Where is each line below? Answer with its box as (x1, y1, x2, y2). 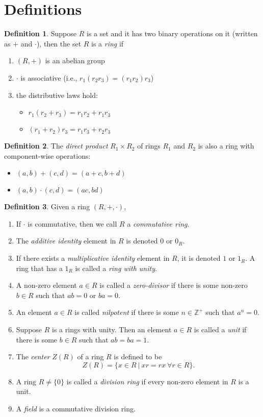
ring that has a (16, 262, 63, 273)
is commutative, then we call (28, 218, 117, 229)
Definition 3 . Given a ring (4, 201, 90, 212)
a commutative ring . (127, 218, 190, 229)
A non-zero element (16, 280, 77, 290)
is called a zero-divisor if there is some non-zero (99, 280, 248, 290)
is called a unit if (194, 324, 247, 335)
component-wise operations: (4, 150, 91, 161)
